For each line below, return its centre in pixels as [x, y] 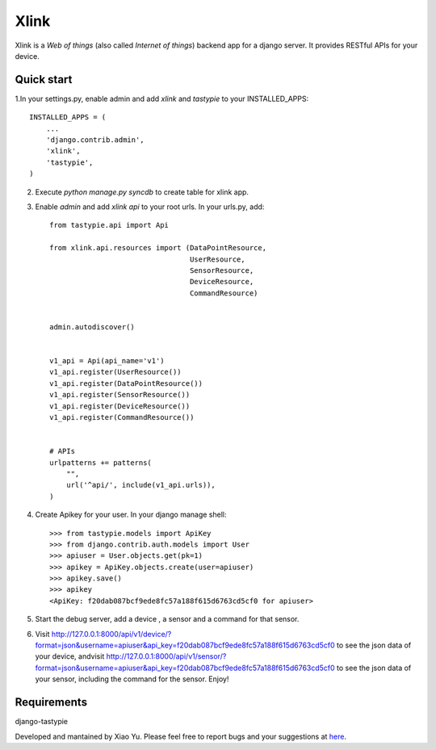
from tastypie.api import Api [109, 225]
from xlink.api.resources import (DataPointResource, [158, 248]
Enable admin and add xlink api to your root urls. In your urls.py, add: [150, 207]
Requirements [51, 702]
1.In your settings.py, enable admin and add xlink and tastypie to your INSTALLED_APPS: [162, 98]
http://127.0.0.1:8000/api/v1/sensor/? [166, 656]
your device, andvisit [70, 656]
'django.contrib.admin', [95, 140]
